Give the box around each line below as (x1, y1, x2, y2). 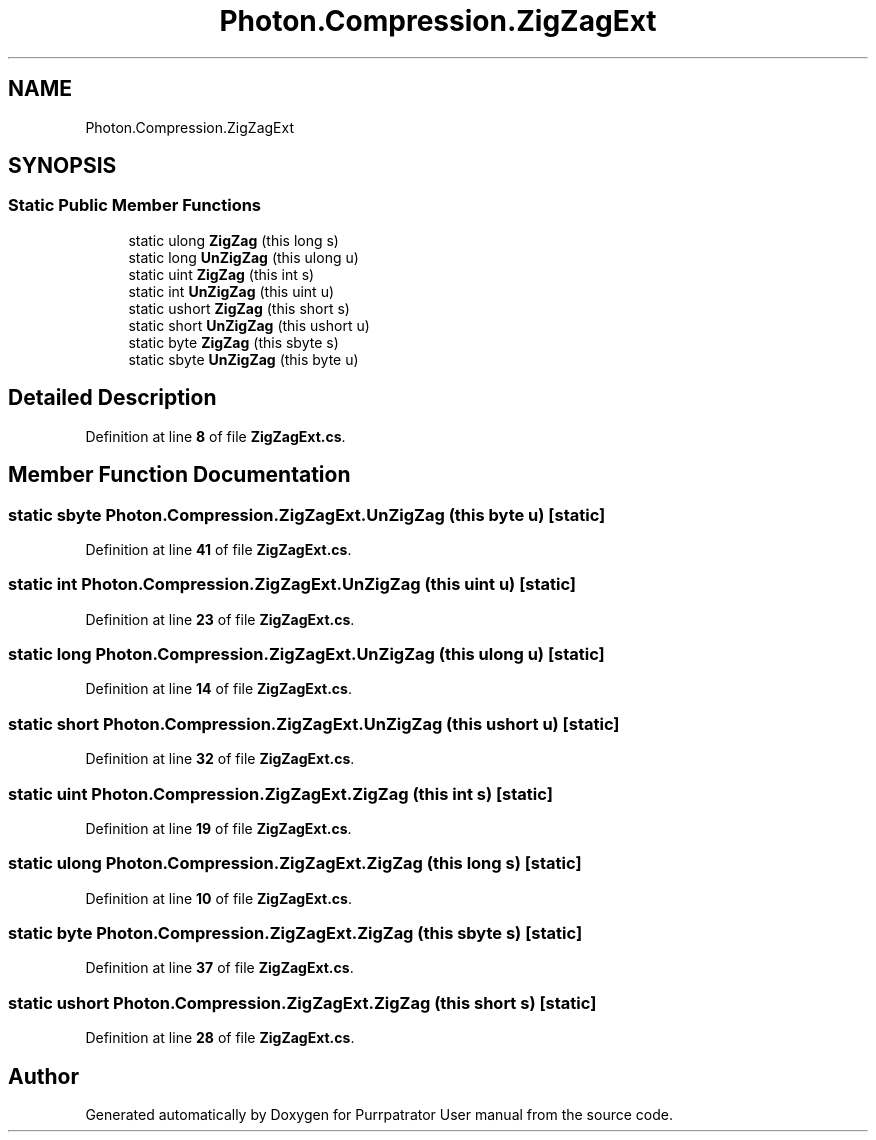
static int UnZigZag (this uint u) (128, 282, 335, 300)
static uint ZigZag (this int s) (128, 265, 315, 283)
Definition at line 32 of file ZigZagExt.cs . (85, 750, 355, 768)
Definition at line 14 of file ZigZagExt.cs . (85, 680, 352, 698)
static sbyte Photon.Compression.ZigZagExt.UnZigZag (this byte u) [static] (8, 504, 606, 525)
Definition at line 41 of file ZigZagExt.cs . (85, 540, 352, 558)
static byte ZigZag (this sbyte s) (128, 333, 339, 351)
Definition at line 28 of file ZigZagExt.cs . (85, 1029, 355, 1047)
